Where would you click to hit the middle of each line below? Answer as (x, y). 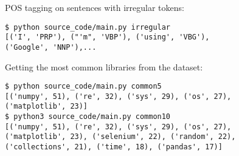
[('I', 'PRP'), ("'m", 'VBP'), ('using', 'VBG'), (107, 37)
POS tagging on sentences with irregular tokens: (95, 7)
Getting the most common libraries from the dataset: (104, 66)
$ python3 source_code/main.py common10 (88, 117)
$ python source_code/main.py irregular (88, 27)
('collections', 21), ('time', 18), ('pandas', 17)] (114, 147)
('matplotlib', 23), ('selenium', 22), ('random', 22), (120, 137)
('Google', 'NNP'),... (51, 47)
